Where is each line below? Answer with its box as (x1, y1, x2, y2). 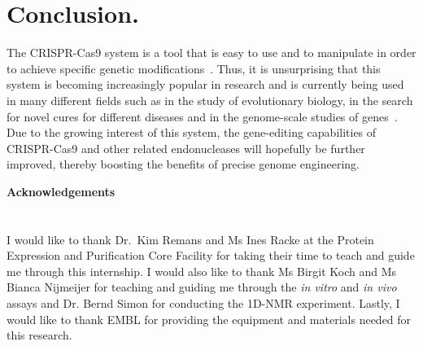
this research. (7, 326, 72, 344)
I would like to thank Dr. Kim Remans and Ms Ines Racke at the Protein (7, 230, 374, 247)
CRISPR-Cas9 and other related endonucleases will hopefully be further (7, 139, 365, 156)
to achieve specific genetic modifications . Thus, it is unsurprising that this (7, 59, 381, 77)
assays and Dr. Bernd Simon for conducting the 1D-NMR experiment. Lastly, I (7, 295, 400, 312)
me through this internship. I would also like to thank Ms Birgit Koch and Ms (7, 262, 397, 279)
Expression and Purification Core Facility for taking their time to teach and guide (7, 247, 415, 264)
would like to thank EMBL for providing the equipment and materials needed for (7, 310, 412, 327)
